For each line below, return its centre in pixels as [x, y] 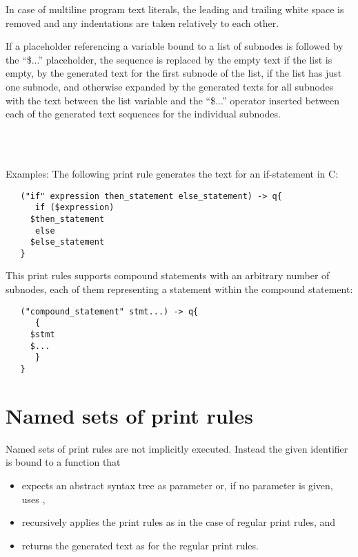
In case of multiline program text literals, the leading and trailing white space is [175, 9]
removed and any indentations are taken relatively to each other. [142, 22]
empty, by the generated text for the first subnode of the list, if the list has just [174, 73]
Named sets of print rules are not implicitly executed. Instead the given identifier [177, 448]
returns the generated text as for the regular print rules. [140, 545]
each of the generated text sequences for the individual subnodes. [143, 114]
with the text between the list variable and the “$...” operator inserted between [173, 100]
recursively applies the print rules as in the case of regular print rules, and [179, 522]
